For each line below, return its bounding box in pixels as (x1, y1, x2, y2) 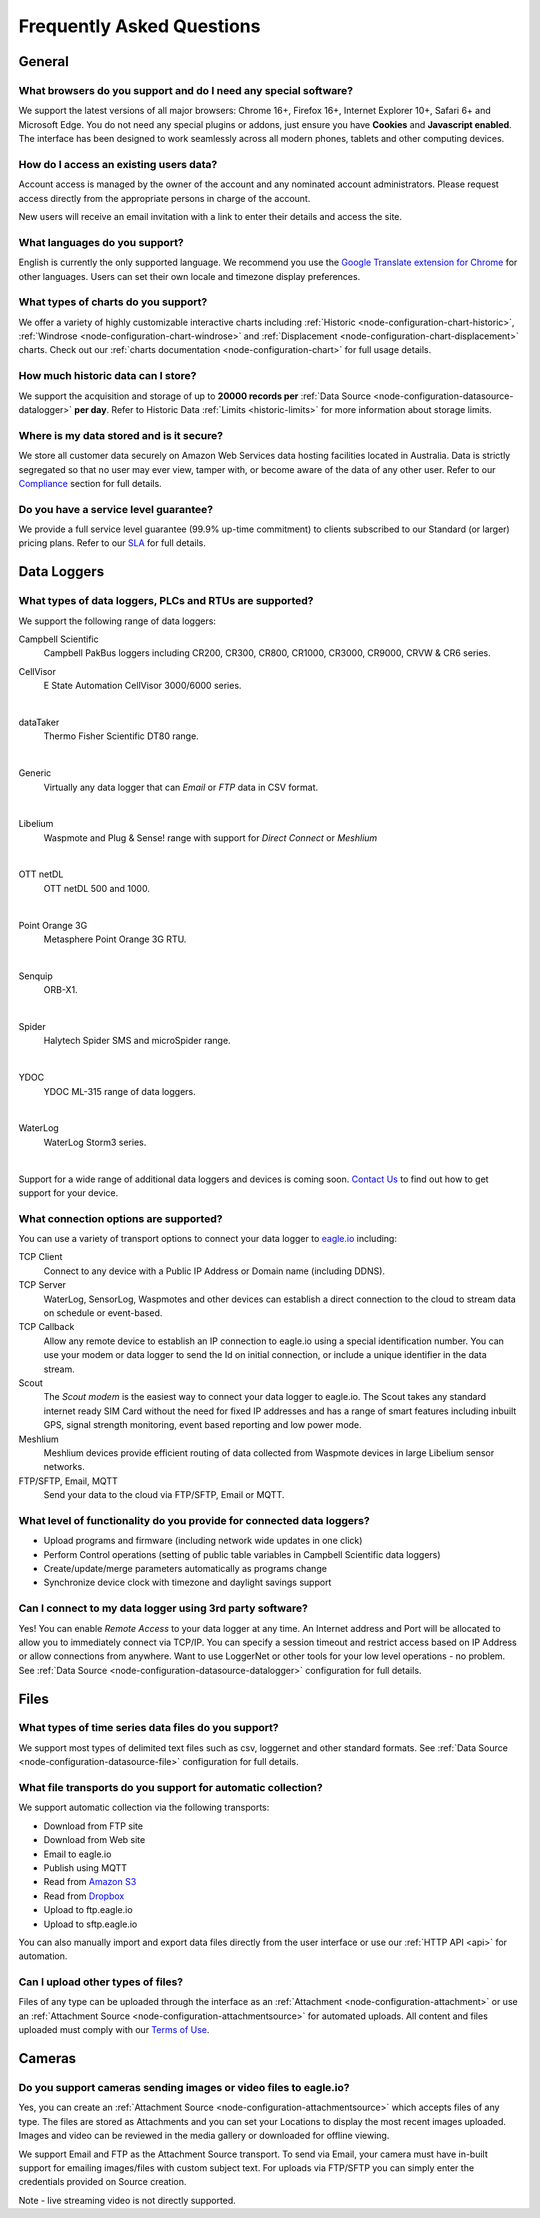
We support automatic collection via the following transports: (18, 1801, 270, 1814)
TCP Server (18, 1279, 67, 1291)
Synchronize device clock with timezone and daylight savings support (43, 1576, 332, 1589)
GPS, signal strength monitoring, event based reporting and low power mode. (43, 1419, 362, 1431)
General (18, 53, 70, 70)
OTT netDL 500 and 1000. (43, 882, 150, 894)
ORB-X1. (43, 984, 79, 996)
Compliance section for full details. (18, 477, 162, 489)
